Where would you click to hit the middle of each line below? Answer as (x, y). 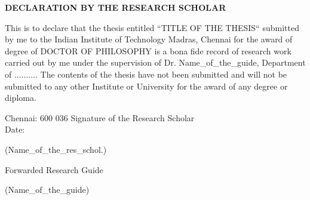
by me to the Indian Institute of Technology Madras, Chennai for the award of (149, 39)
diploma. (21, 98)
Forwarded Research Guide (54, 169)
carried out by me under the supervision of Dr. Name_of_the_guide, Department (155, 62)
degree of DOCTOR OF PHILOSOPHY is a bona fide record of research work (148, 50)
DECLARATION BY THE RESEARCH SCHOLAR (116, 7)
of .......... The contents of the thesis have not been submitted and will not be (146, 74)
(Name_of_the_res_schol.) (56, 149)
